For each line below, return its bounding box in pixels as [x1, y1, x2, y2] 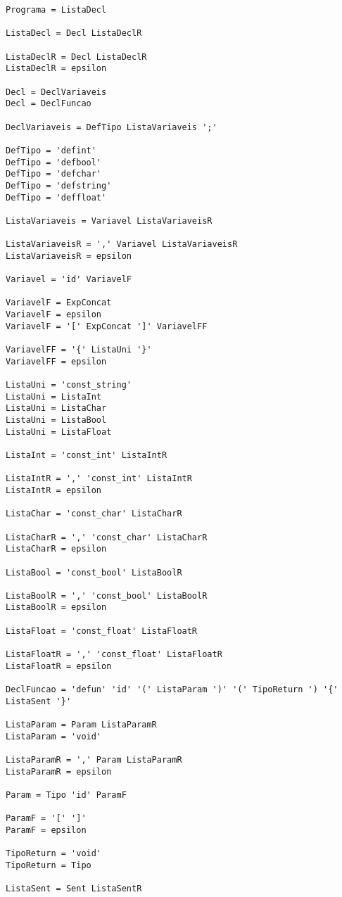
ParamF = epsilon [6, 825, 87, 835]
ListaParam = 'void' [6, 731, 102, 742]
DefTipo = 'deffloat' [6, 192, 107, 203]
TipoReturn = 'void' [6, 848, 102, 859]
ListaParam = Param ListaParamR [6, 720, 157, 730]
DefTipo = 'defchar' [6, 169, 102, 179]
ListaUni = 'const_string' [6, 380, 132, 390]
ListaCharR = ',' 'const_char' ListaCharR [6, 532, 208, 542]
